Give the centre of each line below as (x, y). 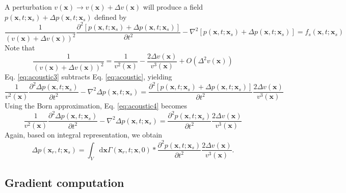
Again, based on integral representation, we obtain (84, 135)
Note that (20, 48)
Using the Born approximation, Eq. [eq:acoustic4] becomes (96, 106)
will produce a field (173, 7)
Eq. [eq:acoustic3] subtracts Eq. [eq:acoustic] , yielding (88, 77)
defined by (111, 17)
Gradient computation (64, 183)
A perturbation (28, 7)
